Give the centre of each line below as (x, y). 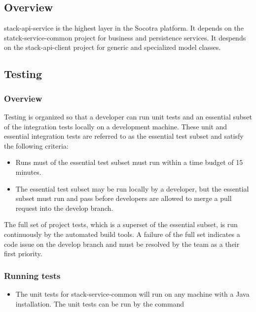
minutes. (28, 172)
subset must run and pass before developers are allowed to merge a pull (124, 198)
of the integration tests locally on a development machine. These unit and (116, 126)
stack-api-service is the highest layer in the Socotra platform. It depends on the (124, 28)
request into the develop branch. (64, 208)
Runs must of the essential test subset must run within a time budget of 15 (129, 162)
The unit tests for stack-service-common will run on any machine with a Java (132, 293)
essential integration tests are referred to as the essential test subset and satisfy (124, 136)
